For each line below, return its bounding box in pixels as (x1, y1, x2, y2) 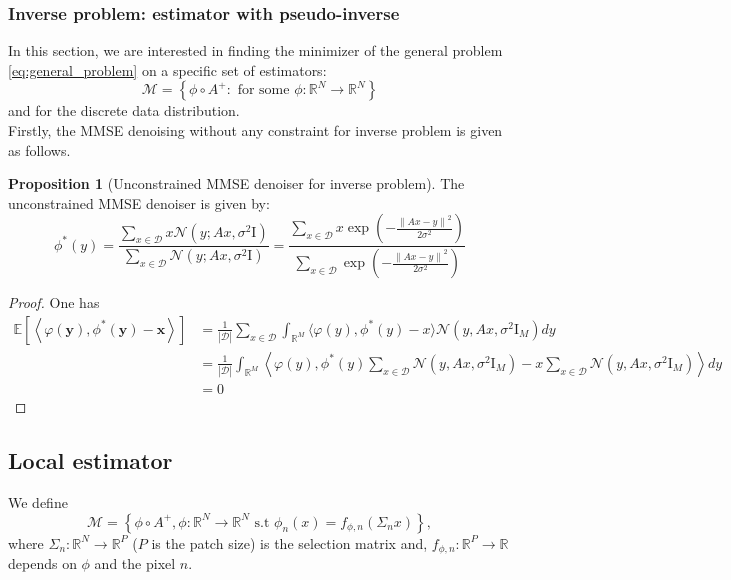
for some (237, 83, 290, 98)
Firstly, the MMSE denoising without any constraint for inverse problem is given (8, 120, 503, 140)
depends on (8, 553, 77, 574)
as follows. (8, 139, 71, 160)
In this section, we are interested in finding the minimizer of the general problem (8, 40, 503, 61)
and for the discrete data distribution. (8, 100, 240, 121)
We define (8, 492, 68, 513)
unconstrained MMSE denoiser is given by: (8, 192, 270, 213)
